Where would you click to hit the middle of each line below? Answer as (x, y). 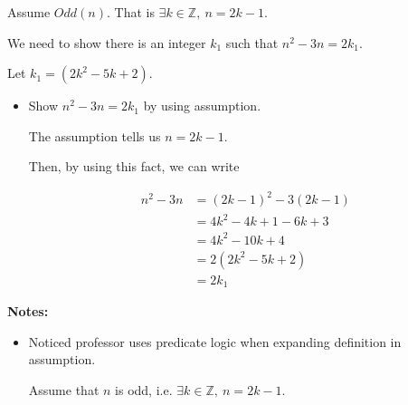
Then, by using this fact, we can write (134, 166)
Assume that (64, 389)
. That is (130, 12)
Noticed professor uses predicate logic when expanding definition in (215, 341)
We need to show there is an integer (107, 42)
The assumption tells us (95, 135)
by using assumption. (202, 106)
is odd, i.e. (144, 389)
